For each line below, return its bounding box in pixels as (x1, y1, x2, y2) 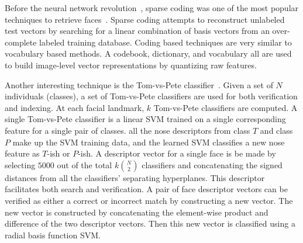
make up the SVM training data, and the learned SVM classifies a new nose (12, 136, 285, 148)
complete (5, 36, 37, 48)
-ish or (47, 147, 70, 159)
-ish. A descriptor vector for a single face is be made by (78, 147, 276, 159)
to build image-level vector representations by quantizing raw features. (5, 58, 257, 71)
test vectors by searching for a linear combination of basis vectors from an (5, 25, 270, 37)
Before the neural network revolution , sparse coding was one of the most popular (5, 2, 299, 13)
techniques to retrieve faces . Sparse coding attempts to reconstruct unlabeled (5, 13, 285, 25)
